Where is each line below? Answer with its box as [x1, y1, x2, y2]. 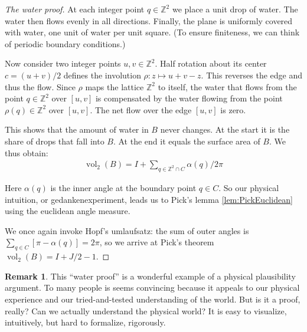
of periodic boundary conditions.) [5, 37, 126, 50]
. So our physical [218, 181, 279, 193]
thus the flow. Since [5, 80, 76, 93]
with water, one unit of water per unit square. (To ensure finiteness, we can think [5, 26, 300, 38]
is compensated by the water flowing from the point [95, 92, 283, 104]
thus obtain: [5, 146, 48, 159]
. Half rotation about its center [155, 57, 267, 70]
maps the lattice [85, 80, 144, 93]
